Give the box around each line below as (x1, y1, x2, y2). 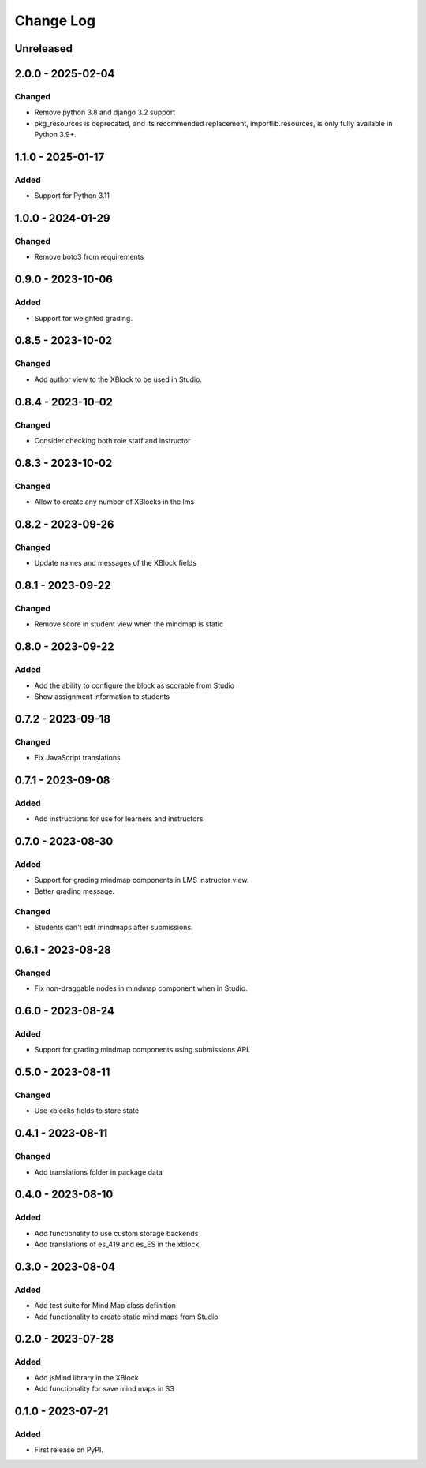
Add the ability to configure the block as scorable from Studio (34, 681, 235, 690)
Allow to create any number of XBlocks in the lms (34, 497, 195, 506)
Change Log (14, 12, 96, 29)
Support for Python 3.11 (34, 191, 110, 200)
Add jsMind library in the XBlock (34, 1373, 139, 1382)
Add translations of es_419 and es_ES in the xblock (34, 1239, 200, 1249)
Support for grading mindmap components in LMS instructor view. (34, 876, 249, 885)
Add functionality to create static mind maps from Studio (34, 1312, 219, 1321)
